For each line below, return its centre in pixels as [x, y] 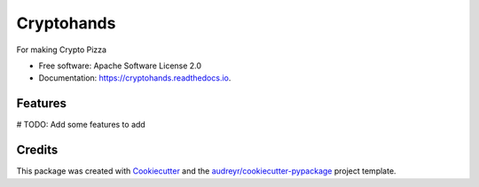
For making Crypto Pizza [61, 50]
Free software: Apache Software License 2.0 [120, 66]
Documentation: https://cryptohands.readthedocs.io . [135, 78]
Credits [37, 150]
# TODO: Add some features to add [81, 125]
